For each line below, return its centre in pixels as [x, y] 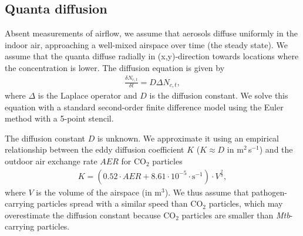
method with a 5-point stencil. [59, 118]
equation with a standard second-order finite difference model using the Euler [144, 107]
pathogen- [269, 192]
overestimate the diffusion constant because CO [90, 215]
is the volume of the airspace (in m [99, 192]
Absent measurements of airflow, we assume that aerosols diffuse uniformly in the [151, 33]
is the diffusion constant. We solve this [219, 95]
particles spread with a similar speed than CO [120, 203]
